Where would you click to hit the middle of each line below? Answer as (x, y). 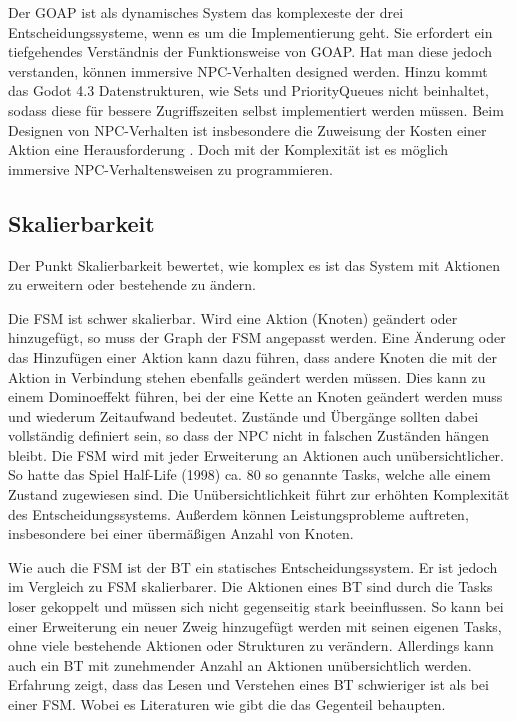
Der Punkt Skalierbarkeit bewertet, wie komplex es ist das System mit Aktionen (254, 264)
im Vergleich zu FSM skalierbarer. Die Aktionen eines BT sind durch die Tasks (250, 586)
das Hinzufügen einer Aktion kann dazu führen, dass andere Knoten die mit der (252, 356)
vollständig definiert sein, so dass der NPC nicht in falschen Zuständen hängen (249, 435)
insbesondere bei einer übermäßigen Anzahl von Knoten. (181, 533)
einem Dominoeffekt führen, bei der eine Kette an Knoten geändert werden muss (255, 396)
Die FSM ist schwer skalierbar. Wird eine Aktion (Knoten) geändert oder (233, 317)
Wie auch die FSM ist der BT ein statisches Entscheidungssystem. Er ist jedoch (253, 566)
